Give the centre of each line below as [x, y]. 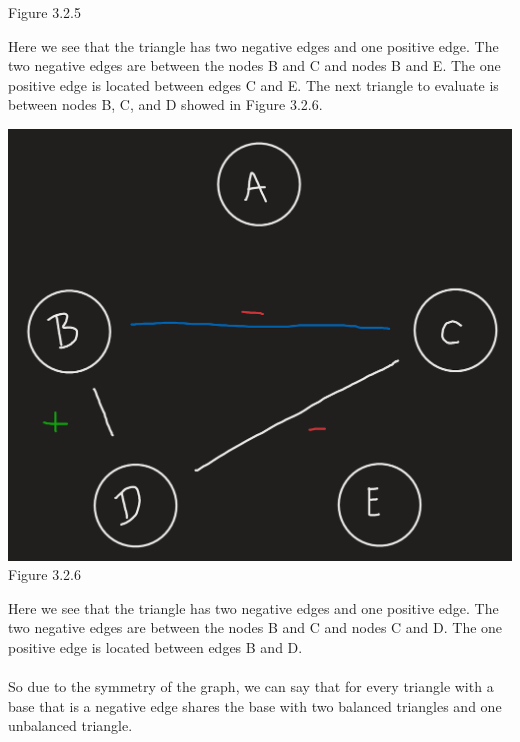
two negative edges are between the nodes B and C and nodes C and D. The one [255, 627]
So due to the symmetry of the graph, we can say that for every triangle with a [251, 686]
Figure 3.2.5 [44, 12]
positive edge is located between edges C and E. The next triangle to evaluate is [253, 84]
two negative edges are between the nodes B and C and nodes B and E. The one [254, 65]
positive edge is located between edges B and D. [155, 646]
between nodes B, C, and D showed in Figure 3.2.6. [165, 104]
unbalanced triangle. [70, 725]
